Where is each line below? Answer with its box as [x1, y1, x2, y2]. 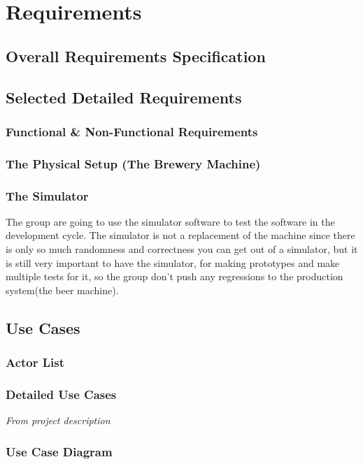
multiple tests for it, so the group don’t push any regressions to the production [6, 269, 343, 284]
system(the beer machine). [6, 282, 119, 297]
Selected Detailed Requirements [6, 86, 242, 108]
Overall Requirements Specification [6, 45, 266, 66]
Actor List [6, 354, 65, 371]
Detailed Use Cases [6, 385, 117, 403]
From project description [6, 413, 111, 428]
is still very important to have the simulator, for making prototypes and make [6, 255, 340, 270]
